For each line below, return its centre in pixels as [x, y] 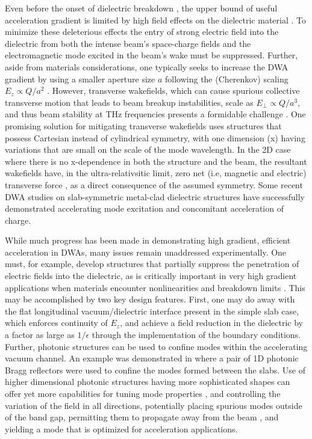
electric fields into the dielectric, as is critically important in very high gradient [151, 276]
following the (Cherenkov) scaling [227, 78]
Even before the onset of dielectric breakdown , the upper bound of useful [141, 8]
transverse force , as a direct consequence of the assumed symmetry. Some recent [154, 184]
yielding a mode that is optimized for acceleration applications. [121, 428]
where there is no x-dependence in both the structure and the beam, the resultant [156, 161]
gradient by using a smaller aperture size [80, 78]
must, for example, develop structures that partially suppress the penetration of [152, 264]
